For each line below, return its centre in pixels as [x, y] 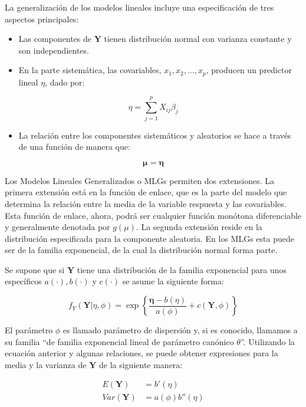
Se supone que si [35, 269]
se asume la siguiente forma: [173, 281]
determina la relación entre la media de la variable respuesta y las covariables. [146, 203]
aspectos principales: [42, 19]
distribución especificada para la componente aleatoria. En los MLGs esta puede [149, 238]
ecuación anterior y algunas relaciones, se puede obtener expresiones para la [142, 353]
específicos [23, 281]
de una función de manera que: [74, 147]
